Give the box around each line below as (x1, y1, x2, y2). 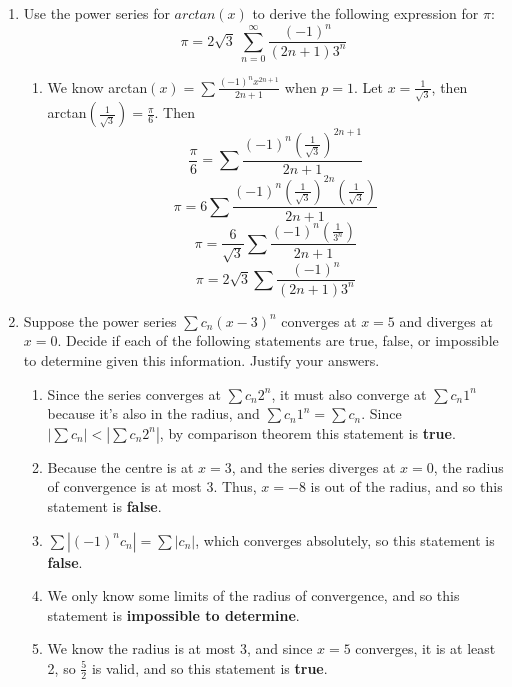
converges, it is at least (355, 638, 496, 659)
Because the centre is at (47, 456, 194, 477)
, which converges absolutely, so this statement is (195, 529, 495, 550)
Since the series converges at (47, 383, 221, 404)
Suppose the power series (23, 310, 177, 331)
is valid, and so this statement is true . (91, 657, 328, 678)
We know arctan (47, 76, 148, 97)
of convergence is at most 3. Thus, (47, 476, 257, 497)
